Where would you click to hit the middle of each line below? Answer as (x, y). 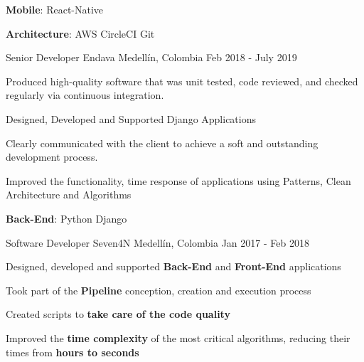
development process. (52, 157)
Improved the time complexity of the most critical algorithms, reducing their (178, 337)
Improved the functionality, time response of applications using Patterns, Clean (178, 180)
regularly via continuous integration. (85, 95)
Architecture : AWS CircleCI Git (80, 33)
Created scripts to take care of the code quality (118, 314)
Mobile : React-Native (55, 9)
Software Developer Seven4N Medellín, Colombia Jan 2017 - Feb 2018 (157, 242)
